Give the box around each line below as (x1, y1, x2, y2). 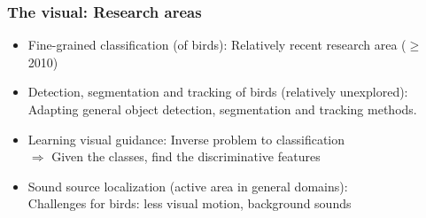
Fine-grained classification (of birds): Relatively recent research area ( (27, 35, 407, 54)
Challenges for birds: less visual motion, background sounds (27, 194, 352, 213)
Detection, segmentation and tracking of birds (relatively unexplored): (27, 82, 408, 101)
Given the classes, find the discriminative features (51, 147, 321, 166)
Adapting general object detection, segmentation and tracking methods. (27, 100, 417, 118)
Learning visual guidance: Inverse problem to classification (27, 129, 345, 148)
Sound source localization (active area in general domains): (27, 176, 348, 195)
